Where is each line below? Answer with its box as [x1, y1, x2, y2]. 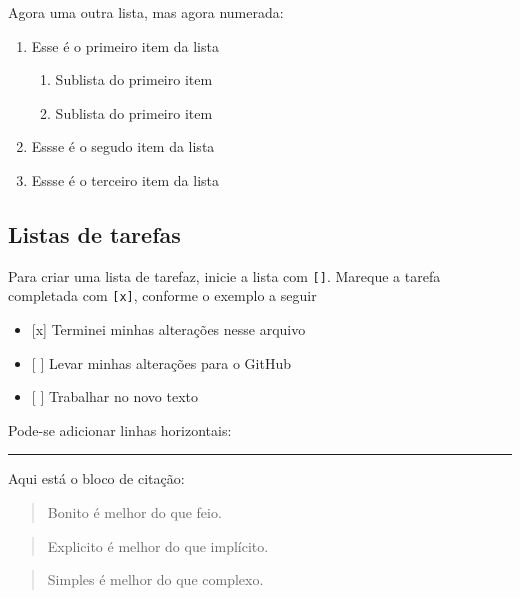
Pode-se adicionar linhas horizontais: [8, 419, 232, 440]
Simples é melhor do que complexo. [47, 569, 264, 590]
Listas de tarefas [8, 218, 181, 249]
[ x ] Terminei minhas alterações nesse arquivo [31, 319, 306, 340]
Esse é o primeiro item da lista [31, 35, 219, 56]
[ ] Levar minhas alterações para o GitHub [31, 352, 292, 373]
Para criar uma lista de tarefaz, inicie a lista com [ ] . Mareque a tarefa [8, 265, 441, 286]
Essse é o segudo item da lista [31, 136, 215, 157]
